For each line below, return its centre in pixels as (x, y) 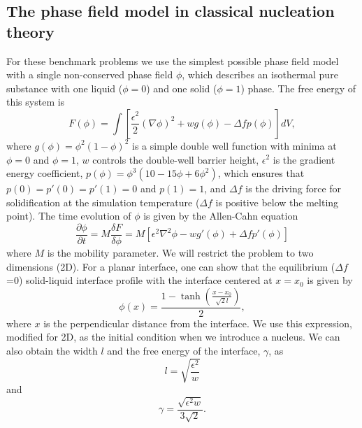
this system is (36, 102)
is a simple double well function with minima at (234, 145)
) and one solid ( (182, 88)
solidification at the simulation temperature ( (103, 202)
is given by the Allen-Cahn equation (221, 216)
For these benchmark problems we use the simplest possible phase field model (173, 60)
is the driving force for (294, 188)
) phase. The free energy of (298, 88)
